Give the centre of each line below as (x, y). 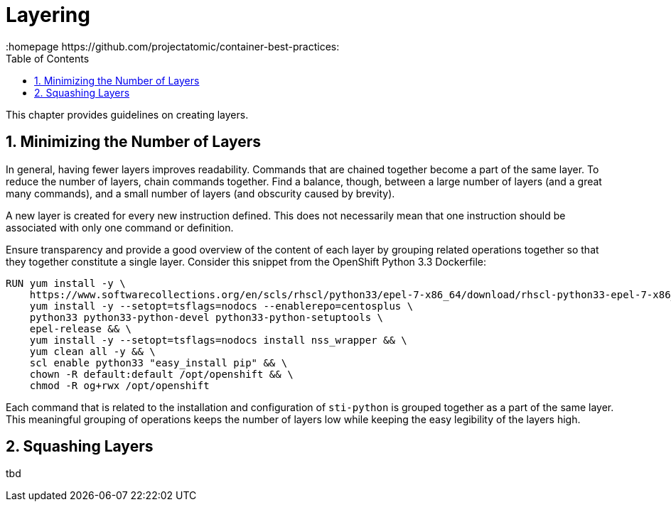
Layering (48, 15)
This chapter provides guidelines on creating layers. (127, 114)
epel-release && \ (81, 328)
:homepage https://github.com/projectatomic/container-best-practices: (173, 46)
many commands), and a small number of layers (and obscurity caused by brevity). (200, 193)
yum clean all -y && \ (92, 351)
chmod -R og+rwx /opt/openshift (119, 385)
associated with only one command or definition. (120, 227)
